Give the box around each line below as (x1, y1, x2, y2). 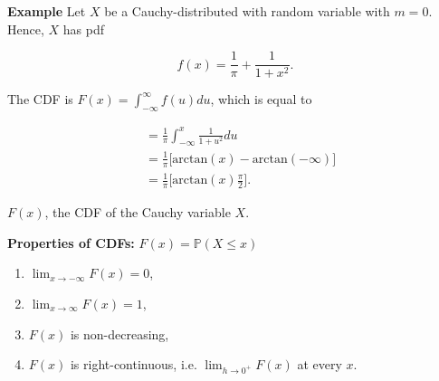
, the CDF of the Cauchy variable (44, 203, 231, 222)
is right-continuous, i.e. (70, 355, 197, 374)
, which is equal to (210, 90, 312, 109)
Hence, (7, 19, 44, 38)
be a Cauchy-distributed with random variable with (104, 2, 390, 20)
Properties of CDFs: (7, 233, 135, 252)
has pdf (62, 19, 104, 38)
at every (297, 355, 342, 374)
